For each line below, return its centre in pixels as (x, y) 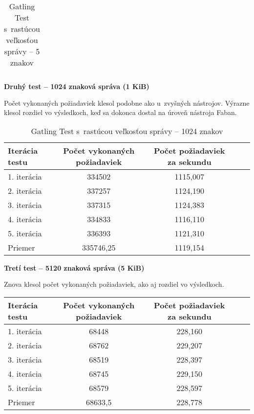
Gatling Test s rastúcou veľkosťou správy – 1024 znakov (127, 131)
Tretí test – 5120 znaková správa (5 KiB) (74, 267)
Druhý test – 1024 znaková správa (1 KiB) (77, 86)
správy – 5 (22, 51)
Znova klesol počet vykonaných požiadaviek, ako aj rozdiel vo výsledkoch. (114, 284)
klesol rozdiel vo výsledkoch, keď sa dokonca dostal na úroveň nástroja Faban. (120, 112)
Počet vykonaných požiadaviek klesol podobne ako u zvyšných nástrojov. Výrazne (127, 103)
